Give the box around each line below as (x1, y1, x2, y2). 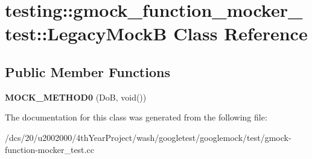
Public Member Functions (5, 62, 170, 81)
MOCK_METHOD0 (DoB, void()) (5, 90, 147, 103)
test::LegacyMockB (5, 21, 167, 46)
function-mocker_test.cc (5, 143, 94, 155)
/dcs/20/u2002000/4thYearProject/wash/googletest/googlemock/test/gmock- (5, 131, 291, 143)
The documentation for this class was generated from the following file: (5, 111, 267, 123)
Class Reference (173, 21, 308, 46)
